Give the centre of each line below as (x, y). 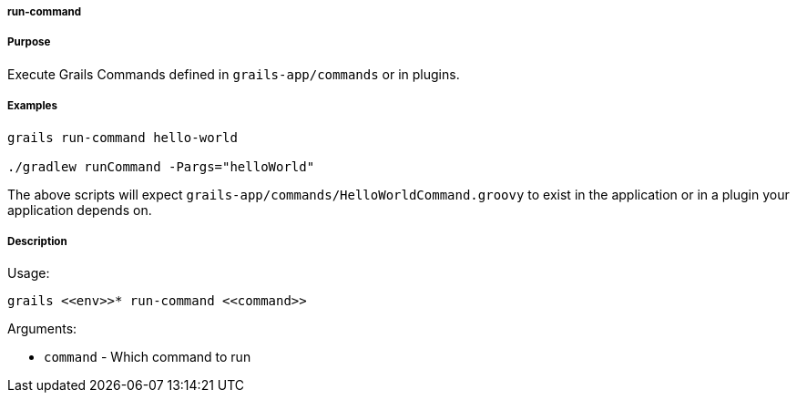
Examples (32, 106)
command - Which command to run (148, 357)
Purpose (29, 42)
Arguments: (42, 329)
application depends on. (80, 210)
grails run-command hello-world (123, 137)
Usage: (29, 273)
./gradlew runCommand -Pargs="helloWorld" (161, 166)
